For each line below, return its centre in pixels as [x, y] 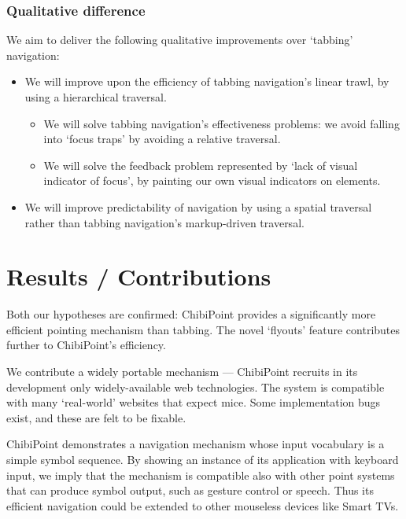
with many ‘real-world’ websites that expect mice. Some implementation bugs [194, 402]
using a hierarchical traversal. [96, 97]
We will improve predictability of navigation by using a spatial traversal [198, 206]
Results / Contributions [139, 276]
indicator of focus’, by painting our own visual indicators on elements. [212, 180]
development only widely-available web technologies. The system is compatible [196, 386]
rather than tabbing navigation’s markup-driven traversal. [164, 222]
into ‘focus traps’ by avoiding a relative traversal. [162, 139]
